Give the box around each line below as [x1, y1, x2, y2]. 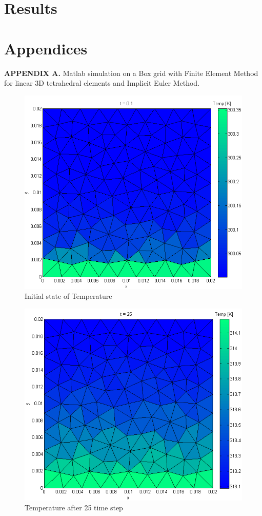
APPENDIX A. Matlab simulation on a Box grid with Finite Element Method [4, 67, 258, 78]
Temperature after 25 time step [25, 502, 123, 513]
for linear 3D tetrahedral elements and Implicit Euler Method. [4, 78, 200, 88]
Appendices [4, 37, 88, 59]
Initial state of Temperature [25, 291, 112, 301]
